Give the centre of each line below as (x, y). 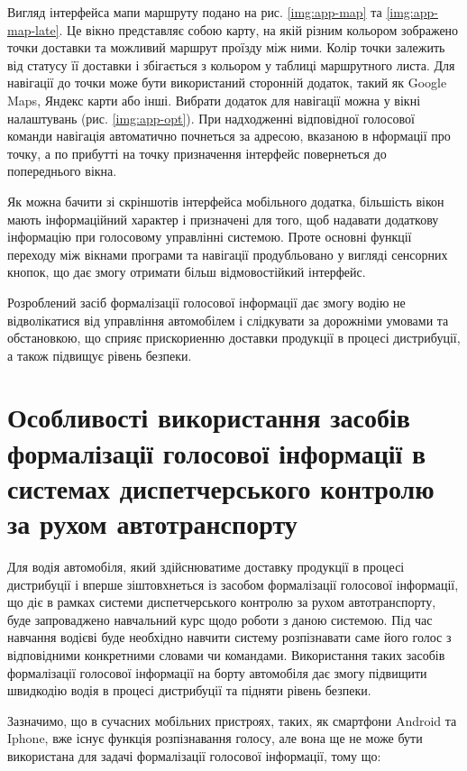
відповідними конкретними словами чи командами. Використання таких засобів (226, 654)
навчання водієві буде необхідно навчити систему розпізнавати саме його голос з (229, 637)
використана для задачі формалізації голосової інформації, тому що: (194, 755)
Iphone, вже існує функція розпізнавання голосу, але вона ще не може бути (215, 738)
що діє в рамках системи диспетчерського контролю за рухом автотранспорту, (222, 602)
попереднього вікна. (62, 171)
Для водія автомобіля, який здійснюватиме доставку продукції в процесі (206, 566)
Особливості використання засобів (209, 417)
